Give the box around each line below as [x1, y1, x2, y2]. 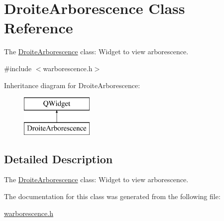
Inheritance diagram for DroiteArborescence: [4, 80, 140, 90]
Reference [4, 17, 73, 38]
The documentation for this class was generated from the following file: [4, 191, 221, 202]
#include [4, 63, 32, 73]
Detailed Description [4, 151, 113, 166]
